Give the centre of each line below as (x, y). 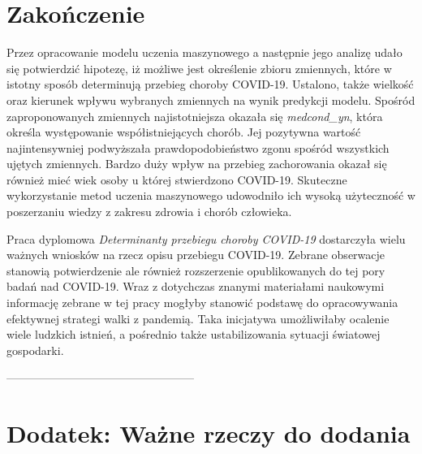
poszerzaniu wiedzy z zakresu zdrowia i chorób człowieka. (149, 212)
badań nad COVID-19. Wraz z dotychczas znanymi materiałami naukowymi (196, 286)
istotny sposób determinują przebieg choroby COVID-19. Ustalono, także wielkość (210, 84)
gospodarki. (35, 350)
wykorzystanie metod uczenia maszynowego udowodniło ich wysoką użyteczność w (211, 195)
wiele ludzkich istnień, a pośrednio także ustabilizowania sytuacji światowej (194, 334)
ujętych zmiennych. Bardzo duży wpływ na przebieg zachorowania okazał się (197, 164)
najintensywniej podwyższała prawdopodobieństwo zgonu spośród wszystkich (198, 147)
